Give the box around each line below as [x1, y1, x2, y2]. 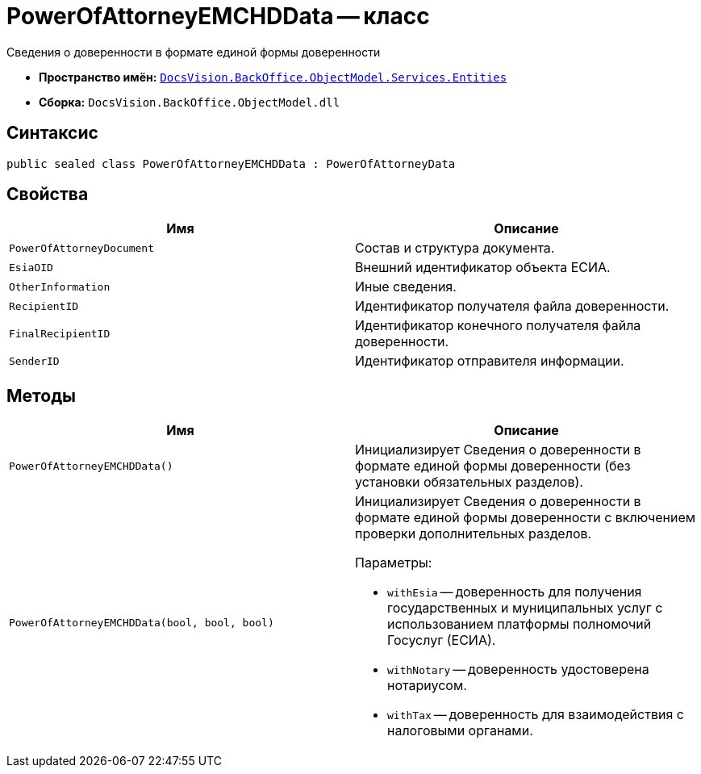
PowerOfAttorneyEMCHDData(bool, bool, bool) [9, 616, 274, 629]
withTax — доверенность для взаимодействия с [387, 706, 684, 723]
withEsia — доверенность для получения [387, 584, 642, 600]
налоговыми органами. [387, 722, 533, 739]
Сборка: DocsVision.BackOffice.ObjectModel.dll [39, 94, 340, 109]
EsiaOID [9, 261, 53, 274]
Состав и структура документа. [355, 240, 555, 257]
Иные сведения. [355, 278, 457, 295]
